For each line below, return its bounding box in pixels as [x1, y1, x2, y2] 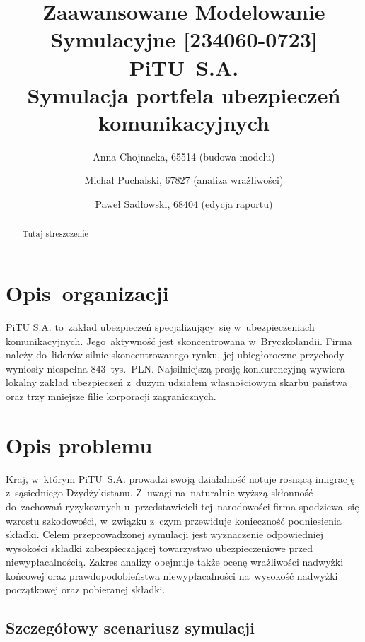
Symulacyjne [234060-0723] [50, 25, 318, 54]
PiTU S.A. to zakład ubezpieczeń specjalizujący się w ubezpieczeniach [6, 320, 315, 334]
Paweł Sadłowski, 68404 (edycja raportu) [95, 197, 273, 211]
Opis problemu [6, 430, 153, 459]
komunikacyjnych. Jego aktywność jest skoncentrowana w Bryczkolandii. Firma [6, 333, 352, 348]
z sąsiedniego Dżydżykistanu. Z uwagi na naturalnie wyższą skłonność [6, 485, 313, 500]
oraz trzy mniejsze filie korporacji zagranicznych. [6, 389, 216, 404]
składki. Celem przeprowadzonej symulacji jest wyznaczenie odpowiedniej [6, 527, 324, 542]
